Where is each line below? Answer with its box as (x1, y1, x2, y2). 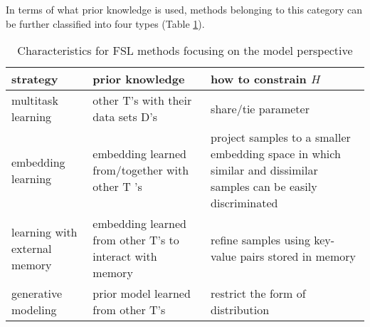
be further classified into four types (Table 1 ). (6, 16, 205, 31)
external (11, 239, 52, 256)
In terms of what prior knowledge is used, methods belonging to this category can (6, 2, 363, 16)
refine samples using (211, 232, 310, 249)
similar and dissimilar (211, 162, 318, 179)
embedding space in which (211, 145, 341, 162)
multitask (11, 92, 58, 109)
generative (11, 285, 63, 302)
